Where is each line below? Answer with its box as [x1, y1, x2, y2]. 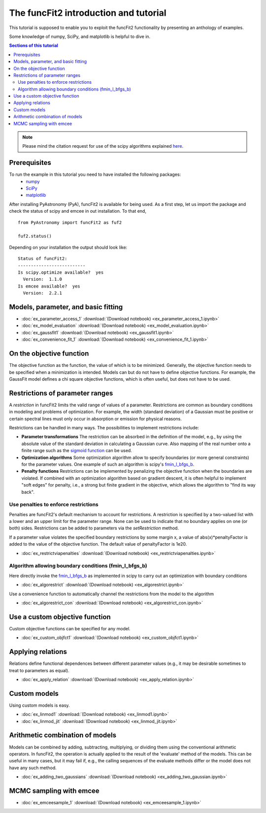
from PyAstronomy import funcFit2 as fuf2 [18, 220, 122, 225]
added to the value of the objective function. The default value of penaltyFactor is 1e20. [9, 541, 187, 547]
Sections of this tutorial [9, 42, 59, 49]
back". [21, 489, 34, 495]
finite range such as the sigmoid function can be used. [21, 448, 133, 454]
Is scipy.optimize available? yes [18, 270, 104, 275]
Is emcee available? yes [18, 283, 81, 289]
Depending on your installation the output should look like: [9, 244, 128, 250]
